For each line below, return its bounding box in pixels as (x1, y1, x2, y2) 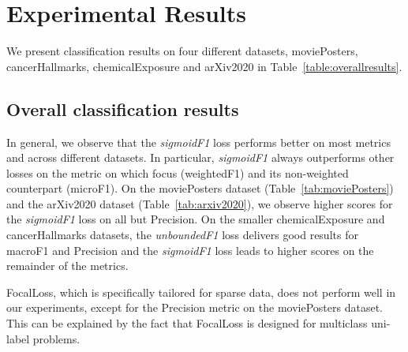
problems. (32, 330, 80, 346)
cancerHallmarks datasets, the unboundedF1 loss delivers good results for (6, 227, 358, 243)
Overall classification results (6, 96, 239, 121)
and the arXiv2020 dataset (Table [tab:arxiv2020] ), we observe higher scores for (6, 195, 393, 212)
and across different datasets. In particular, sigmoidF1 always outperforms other (6, 149, 395, 166)
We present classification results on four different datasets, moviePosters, (6, 43, 358, 59)
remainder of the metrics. (6, 257, 129, 274)
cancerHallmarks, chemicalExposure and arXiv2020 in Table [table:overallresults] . (6, 58, 402, 74)
